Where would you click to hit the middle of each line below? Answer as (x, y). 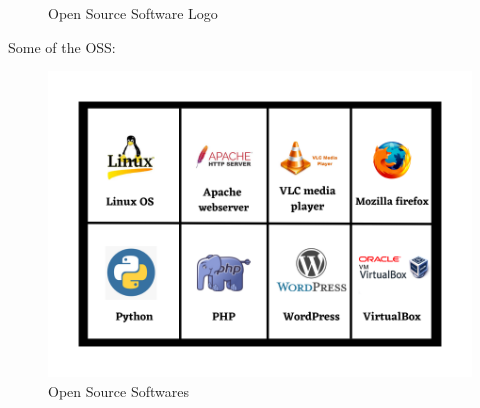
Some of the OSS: (62, 46)
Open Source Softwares (118, 391)
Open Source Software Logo (133, 13)
